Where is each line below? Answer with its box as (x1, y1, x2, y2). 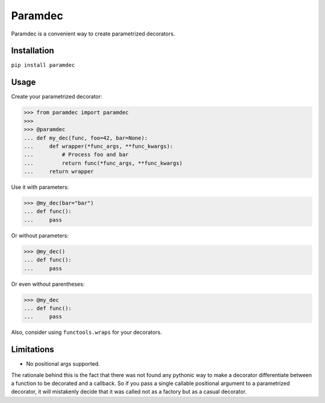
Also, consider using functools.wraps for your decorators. (11, 328, 162, 336)
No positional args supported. (26, 360, 101, 368)
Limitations (11, 345, 54, 355)
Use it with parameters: (11, 183, 69, 191)
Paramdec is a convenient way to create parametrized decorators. (11, 30, 176, 37)
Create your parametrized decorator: (11, 93, 102, 100)
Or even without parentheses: (11, 280, 85, 288)
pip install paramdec (11, 62, 75, 69)
